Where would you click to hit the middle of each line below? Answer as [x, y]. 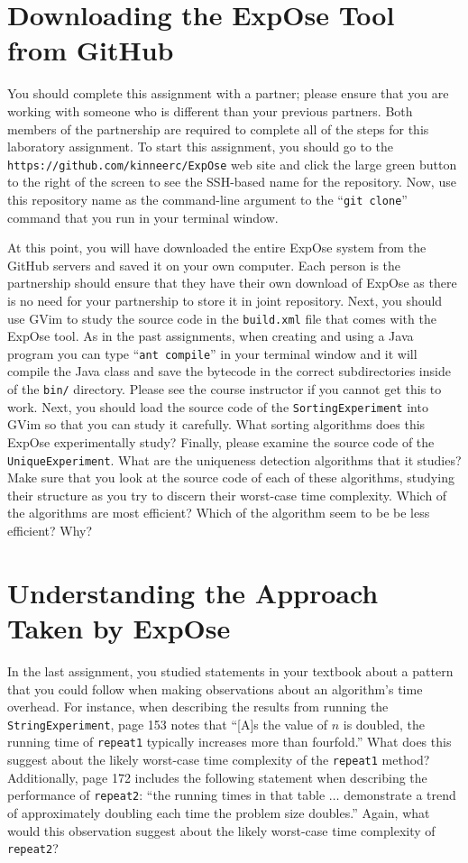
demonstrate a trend [400, 795]
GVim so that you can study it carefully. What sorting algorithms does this [216, 424]
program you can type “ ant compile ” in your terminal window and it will [212, 353]
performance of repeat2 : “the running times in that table [166, 795]
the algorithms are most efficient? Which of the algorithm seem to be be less [219, 513]
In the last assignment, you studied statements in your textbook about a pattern [230, 670]
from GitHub [91, 50]
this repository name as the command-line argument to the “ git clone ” [207, 199]
